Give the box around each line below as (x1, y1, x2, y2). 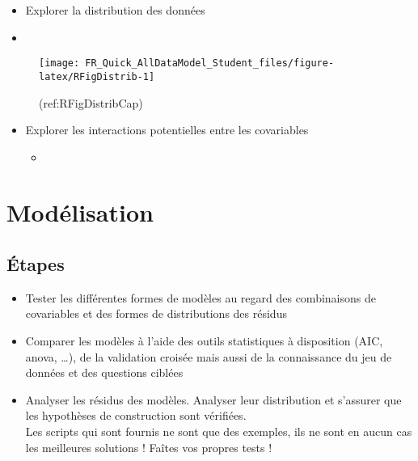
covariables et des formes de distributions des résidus (25, 305, 287, 322)
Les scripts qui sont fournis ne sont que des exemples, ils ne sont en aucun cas (25, 423, 412, 440)
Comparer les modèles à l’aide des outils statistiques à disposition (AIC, (25, 332, 383, 349)
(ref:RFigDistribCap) (39, 94, 143, 111)
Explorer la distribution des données (25, 2, 205, 18)
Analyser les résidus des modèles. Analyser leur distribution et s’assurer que (25, 391, 402, 408)
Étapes (6, 252, 65, 277)
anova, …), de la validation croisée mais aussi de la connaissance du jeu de (25, 348, 392, 365)
